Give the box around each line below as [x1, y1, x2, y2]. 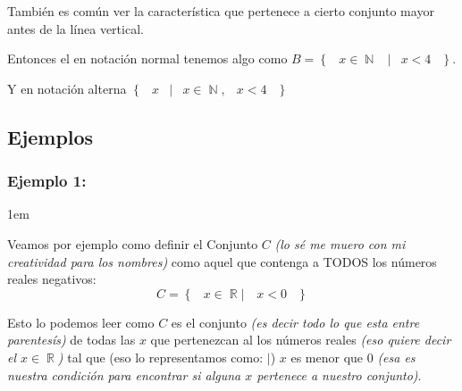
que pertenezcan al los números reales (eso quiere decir [150, 330, 451, 349]
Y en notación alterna [7, 79, 127, 97]
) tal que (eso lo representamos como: [57, 347, 264, 366]
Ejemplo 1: [7, 170, 87, 192]
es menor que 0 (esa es [290, 347, 416, 366]
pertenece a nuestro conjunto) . [256, 365, 422, 384]
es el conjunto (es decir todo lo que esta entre [171, 312, 420, 331]
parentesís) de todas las [7, 330, 136, 349]
